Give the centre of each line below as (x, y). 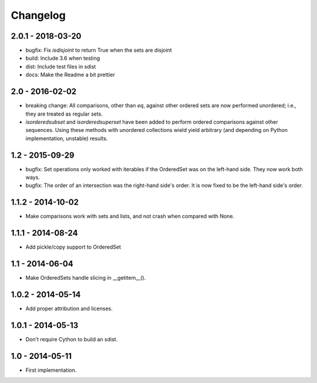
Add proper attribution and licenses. (69, 309)
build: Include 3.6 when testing (63, 58)
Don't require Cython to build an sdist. (72, 339)
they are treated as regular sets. (64, 114)
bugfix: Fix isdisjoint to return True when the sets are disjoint (99, 50)
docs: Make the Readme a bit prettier (70, 75)
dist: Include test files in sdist (61, 66)
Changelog (38, 15)
